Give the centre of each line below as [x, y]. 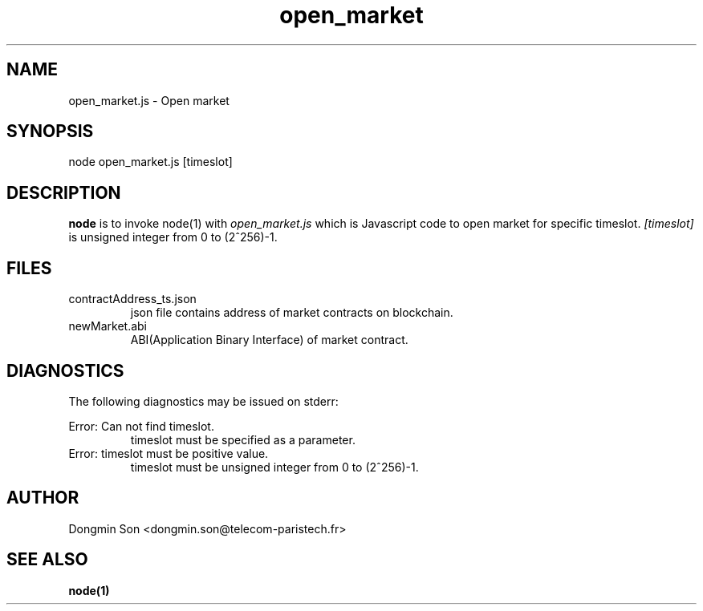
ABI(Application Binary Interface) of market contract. [269, 340]
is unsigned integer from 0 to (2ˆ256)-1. [173, 237]
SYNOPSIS [50, 132]
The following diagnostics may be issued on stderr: [203, 401]
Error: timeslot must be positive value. [169, 453]
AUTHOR [43, 498]
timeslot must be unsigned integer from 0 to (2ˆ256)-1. [274, 467]
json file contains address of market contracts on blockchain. [292, 313]
